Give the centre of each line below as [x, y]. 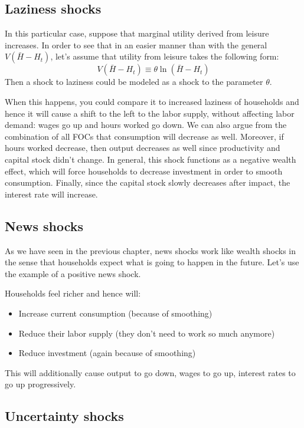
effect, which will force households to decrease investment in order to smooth [144, 171]
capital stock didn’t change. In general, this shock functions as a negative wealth [151, 159]
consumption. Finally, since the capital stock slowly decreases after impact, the [148, 182]
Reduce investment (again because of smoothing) [107, 353]
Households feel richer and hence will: [73, 293]
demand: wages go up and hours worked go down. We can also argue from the [146, 125]
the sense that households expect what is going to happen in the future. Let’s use [152, 262]
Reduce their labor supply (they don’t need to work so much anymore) [147, 333]
